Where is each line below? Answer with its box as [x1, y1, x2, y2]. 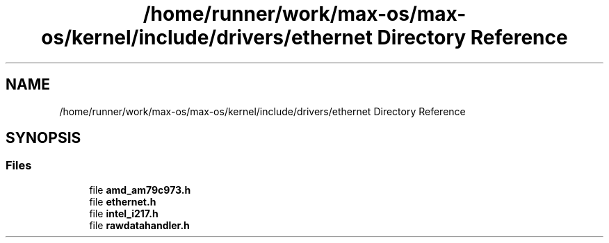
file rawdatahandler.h [89, 219, 190, 231]
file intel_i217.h [89, 207, 159, 219]
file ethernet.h [89, 195, 156, 208]
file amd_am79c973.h [89, 183, 191, 196]
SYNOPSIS [6, 129, 81, 147]
